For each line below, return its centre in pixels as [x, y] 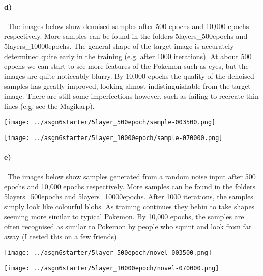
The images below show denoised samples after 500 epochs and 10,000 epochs [128, 26]
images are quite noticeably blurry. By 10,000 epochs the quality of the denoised [129, 76]
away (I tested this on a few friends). [62, 236]
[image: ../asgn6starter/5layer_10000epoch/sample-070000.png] [113, 138]
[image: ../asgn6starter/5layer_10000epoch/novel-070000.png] [112, 269]
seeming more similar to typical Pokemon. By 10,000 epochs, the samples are [124, 216]
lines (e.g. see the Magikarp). [49, 106]
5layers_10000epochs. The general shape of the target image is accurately [119, 46]
